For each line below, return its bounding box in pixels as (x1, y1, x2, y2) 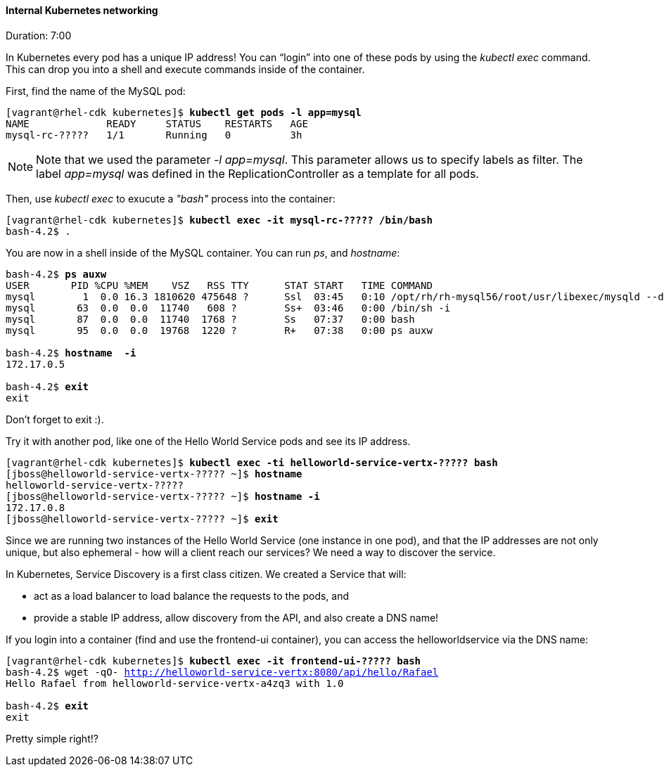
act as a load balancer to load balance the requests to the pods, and (34, 589, 350, 602)
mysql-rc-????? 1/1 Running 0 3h (6, 129, 302, 141)
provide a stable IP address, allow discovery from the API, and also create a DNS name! (34, 611, 439, 624)
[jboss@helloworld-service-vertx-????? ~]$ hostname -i (6, 490, 320, 502)
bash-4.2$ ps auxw (6, 268, 107, 280)
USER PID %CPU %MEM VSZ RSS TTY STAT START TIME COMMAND (6, 279, 433, 291)
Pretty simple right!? (6, 732, 98, 745)
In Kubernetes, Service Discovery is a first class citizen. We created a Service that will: (6, 567, 407, 580)
